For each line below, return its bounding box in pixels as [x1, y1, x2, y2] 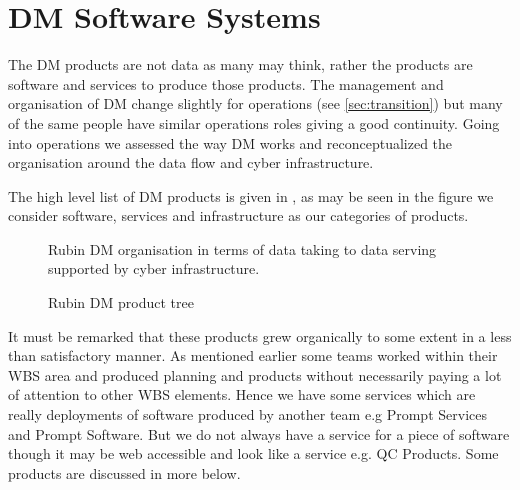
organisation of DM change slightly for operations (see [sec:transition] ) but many [8, 93, 503, 114]
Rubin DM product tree [48, 292, 194, 313]
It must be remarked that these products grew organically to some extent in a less [8, 325, 512, 346]
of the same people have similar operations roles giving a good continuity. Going [8, 112, 500, 133]
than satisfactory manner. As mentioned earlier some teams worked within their [8, 345, 498, 366]
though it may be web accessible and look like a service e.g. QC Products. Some [8, 443, 499, 464]
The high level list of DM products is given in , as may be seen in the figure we [8, 185, 494, 206]
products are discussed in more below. [8, 462, 241, 483]
